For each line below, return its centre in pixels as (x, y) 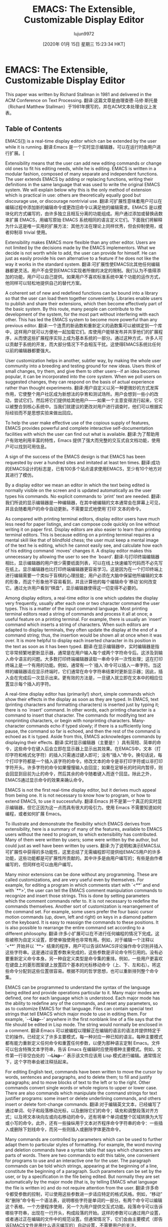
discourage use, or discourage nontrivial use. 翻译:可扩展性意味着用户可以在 (84, 201)
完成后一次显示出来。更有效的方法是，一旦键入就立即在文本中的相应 (88, 678)
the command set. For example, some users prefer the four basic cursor (79, 911)
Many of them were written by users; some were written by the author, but (82, 840)
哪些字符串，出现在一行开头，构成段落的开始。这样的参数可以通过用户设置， (84, 1212)
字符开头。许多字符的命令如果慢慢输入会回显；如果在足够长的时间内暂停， (82, 767)
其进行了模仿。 (20, 475)
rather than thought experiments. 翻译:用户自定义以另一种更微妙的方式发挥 (82, 388)
